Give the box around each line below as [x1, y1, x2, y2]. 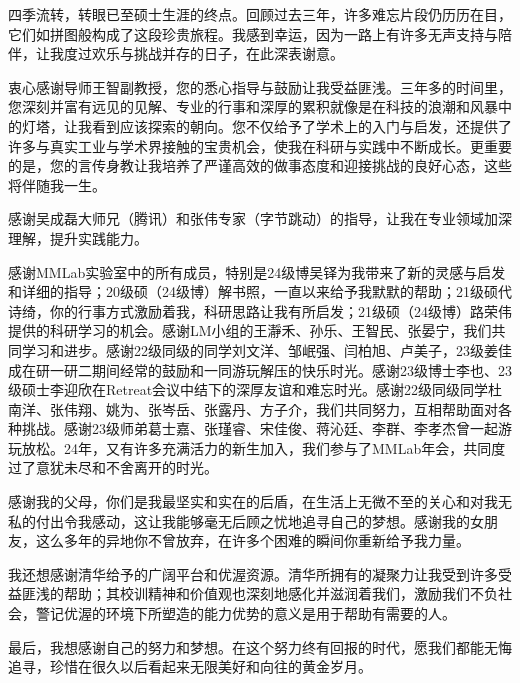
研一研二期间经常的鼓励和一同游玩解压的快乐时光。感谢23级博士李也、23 [35, 359, 512, 380]
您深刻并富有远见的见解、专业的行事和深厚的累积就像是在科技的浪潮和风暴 [8, 96, 498, 117]
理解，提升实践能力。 [8, 227, 148, 248]
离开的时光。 [133, 457, 218, 478]
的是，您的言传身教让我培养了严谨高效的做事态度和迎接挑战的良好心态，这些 [8, 155, 512, 176]
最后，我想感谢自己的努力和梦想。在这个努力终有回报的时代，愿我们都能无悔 [8, 636, 512, 657]
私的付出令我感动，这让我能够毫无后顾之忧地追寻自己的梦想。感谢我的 [8, 510, 470, 531]
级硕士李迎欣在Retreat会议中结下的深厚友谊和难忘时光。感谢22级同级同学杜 [8, 379, 503, 400]
